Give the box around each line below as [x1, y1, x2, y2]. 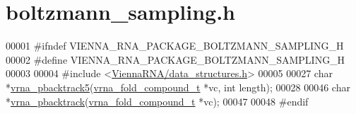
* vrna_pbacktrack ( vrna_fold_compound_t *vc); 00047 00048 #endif [6, 93, 309, 108]
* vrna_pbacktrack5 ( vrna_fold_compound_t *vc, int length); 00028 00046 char [6, 79, 350, 94]
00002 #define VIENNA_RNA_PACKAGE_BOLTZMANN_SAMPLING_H [6, 52, 345, 67]
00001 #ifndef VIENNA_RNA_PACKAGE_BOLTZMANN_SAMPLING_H [6, 38, 344, 53]
